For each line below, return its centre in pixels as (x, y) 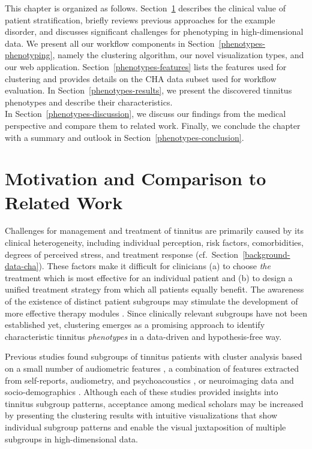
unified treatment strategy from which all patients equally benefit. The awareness (154, 289)
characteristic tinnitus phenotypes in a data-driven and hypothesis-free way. (143, 336)
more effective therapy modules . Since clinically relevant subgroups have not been (156, 313)
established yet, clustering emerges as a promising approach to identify (135, 325)
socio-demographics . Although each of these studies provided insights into (142, 392)
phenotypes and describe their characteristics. (89, 102)
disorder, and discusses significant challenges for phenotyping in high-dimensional (154, 31)
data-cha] (22, 266)
